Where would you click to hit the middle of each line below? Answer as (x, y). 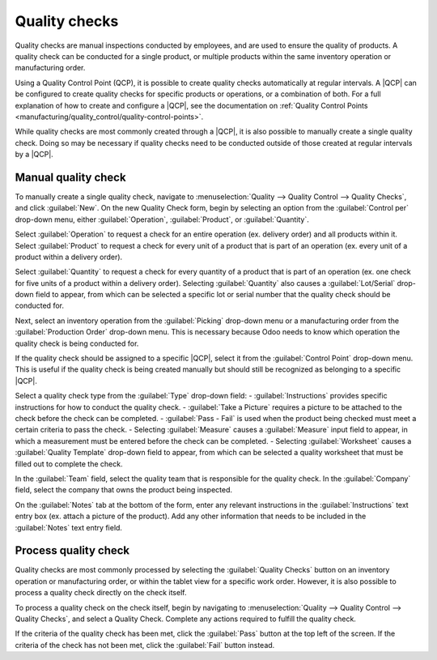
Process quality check (72, 551)
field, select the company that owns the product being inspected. (124, 490)
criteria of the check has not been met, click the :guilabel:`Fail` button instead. (145, 645)
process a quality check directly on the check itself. (101, 593)
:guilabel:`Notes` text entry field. (69, 527)
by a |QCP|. (34, 155)
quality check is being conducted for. (77, 343)
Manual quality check (70, 177)
